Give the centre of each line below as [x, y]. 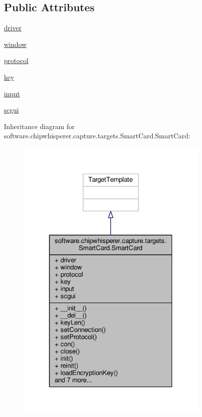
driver [13, 28]
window [15, 44]
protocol [16, 60]
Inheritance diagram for [39, 126]
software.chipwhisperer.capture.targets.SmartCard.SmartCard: [97, 136]
